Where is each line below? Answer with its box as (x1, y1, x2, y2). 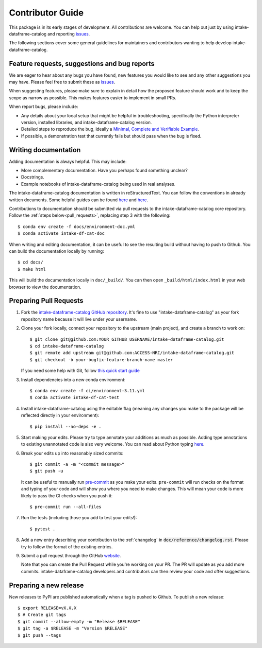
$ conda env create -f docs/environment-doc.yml (17, 224, 135, 229)
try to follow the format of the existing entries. (21, 543, 113, 549)
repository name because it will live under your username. (21, 316, 137, 322)
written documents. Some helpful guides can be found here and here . (9, 197, 148, 203)
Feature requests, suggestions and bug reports (9, 59, 155, 68)
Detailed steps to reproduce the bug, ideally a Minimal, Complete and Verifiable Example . (21, 126, 199, 132)
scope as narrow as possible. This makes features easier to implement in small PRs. (9, 95, 177, 101)
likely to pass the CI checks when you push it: (21, 492, 113, 498)
